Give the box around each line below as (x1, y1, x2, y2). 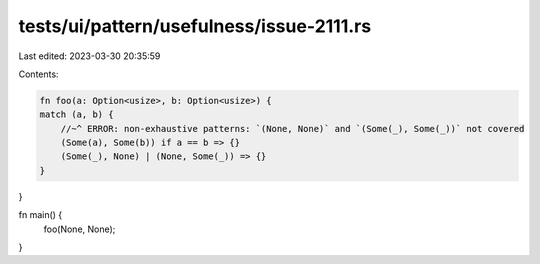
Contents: (18, 68, 59, 80)
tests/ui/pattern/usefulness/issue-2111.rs (18, 15, 372, 37)
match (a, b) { (39, 109, 114, 120)
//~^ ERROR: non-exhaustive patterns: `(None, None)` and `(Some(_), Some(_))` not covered (60, 123, 525, 134)
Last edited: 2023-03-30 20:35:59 (18, 50, 161, 62)
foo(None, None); (43, 223, 116, 235)
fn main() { (18, 209, 63, 221)
